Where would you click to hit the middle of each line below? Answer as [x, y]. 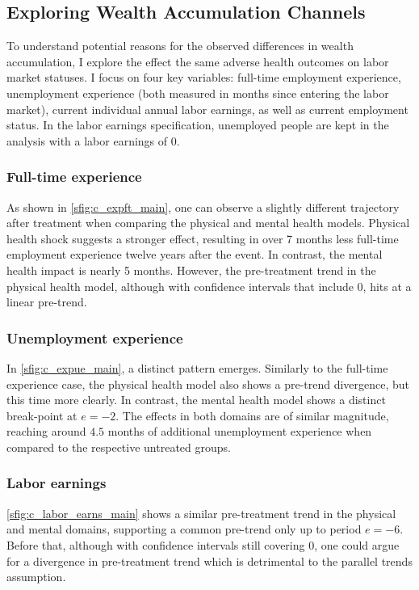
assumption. [36, 577]
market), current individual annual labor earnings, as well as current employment [207, 109]
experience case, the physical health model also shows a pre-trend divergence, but [208, 383]
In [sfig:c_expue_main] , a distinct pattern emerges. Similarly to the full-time [197, 367]
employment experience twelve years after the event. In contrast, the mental [195, 254]
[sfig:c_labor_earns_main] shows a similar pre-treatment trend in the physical [201, 513]
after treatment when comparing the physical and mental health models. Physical [208, 223]
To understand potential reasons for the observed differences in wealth [180, 46]
